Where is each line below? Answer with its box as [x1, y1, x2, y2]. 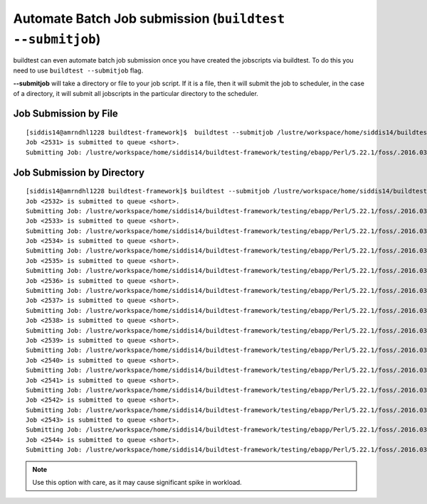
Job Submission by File [13, 107, 119, 120]
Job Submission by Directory [13, 166, 145, 178]
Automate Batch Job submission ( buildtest [13, 11, 285, 26]
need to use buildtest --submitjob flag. [13, 66, 144, 75]
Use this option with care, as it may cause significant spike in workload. [32, 478, 242, 487]
